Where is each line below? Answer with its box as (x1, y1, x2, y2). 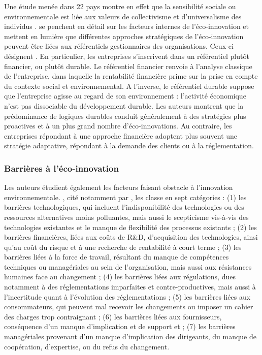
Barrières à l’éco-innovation (4, 162, 119, 174)
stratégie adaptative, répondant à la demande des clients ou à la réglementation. (4, 140, 254, 151)
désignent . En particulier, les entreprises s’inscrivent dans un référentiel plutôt (4, 50, 249, 61)
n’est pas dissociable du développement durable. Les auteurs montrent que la (4, 100, 244, 111)
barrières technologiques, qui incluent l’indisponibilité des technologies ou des (4, 202, 244, 212)
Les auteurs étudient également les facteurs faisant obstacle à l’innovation (4, 182, 233, 192)
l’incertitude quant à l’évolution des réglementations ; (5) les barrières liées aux (4, 291, 251, 302)
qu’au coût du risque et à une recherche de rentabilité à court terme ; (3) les (4, 241, 242, 252)
